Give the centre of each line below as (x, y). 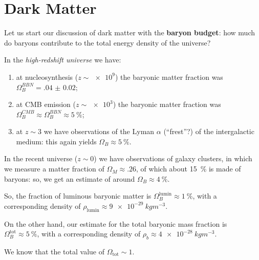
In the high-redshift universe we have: (63, 60)
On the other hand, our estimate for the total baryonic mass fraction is (116, 223)
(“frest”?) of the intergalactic (209, 131)
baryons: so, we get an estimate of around (70, 178)
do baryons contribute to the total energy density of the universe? (107, 42)
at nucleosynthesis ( (47, 77)
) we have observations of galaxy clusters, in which (173, 158)
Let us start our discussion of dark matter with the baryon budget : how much (130, 32)
